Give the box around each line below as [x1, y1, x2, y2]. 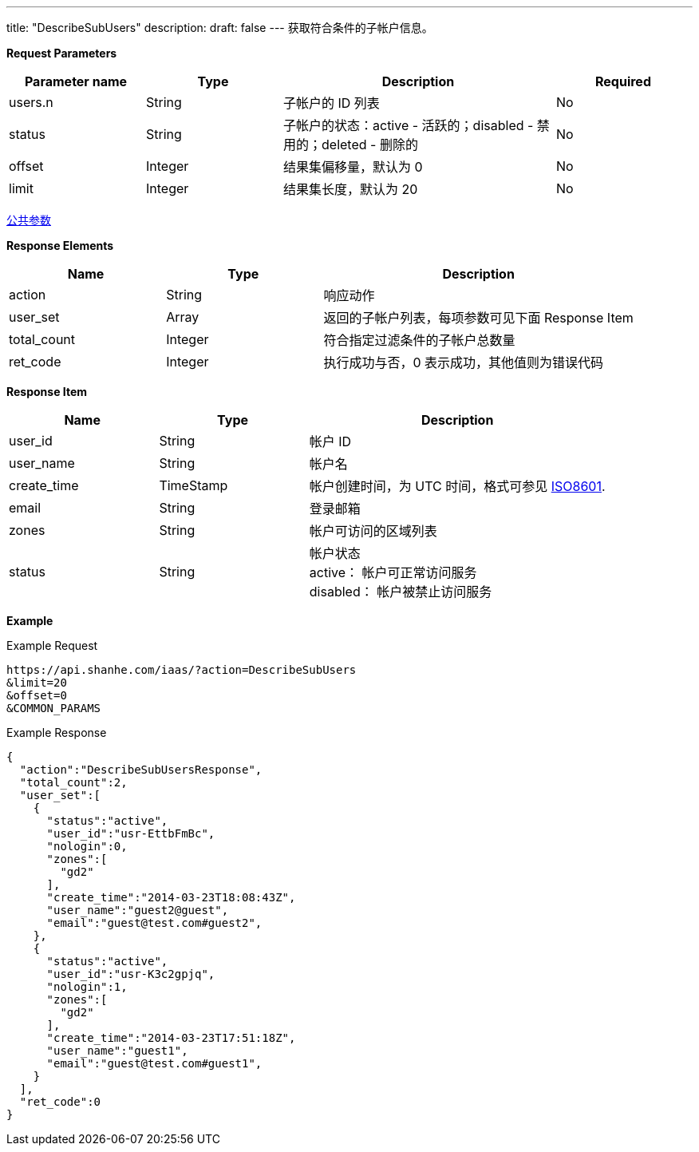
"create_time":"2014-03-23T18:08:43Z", [46, 891, 296, 904]
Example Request [6, 639, 98, 652]
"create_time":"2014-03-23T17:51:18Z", [46, 1031, 296, 1044]
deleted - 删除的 [322, 137, 418, 152]
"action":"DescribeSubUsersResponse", [19, 763, 263, 776]
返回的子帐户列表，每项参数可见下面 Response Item [323, 310, 634, 326]
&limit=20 [6, 676, 67, 689]
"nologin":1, [46, 980, 128, 993]
